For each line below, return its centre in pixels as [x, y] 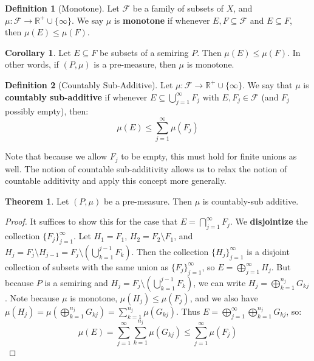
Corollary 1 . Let [38, 52]
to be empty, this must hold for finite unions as [209, 156]
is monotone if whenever [162, 20]
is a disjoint [268, 251]
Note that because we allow [56, 156]
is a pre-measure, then [135, 64]
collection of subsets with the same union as [87, 266]
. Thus [188, 311]
